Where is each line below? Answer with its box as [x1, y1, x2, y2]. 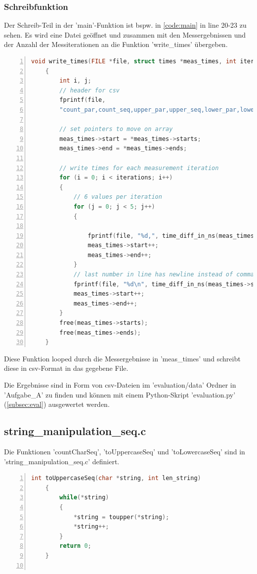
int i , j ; [59, 77, 91, 85]
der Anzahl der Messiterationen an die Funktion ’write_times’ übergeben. [4, 39, 228, 49]
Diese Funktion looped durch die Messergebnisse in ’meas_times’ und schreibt [4, 353, 241, 363]
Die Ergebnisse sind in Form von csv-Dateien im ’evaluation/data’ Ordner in [4, 380, 236, 390]
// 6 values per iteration [73, 193, 162, 201]
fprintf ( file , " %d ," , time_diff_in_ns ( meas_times [87, 232, 255, 239]
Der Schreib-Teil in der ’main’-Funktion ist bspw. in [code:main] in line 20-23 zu [4, 20, 247, 30]
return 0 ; [59, 542, 91, 550]
